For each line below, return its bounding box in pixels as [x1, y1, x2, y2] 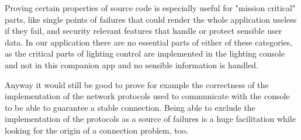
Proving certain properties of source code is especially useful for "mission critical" [5, 2, 296, 13]
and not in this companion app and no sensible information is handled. [5, 58, 259, 71]
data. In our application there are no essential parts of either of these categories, [5, 36, 293, 48]
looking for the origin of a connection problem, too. [5, 124, 188, 136]
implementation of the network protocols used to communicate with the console [5, 90, 290, 102]
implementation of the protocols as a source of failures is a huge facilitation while [5, 113, 296, 125]
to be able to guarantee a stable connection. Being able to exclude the [5, 101, 255, 113]
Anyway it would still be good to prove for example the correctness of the [5, 78, 269, 90]
